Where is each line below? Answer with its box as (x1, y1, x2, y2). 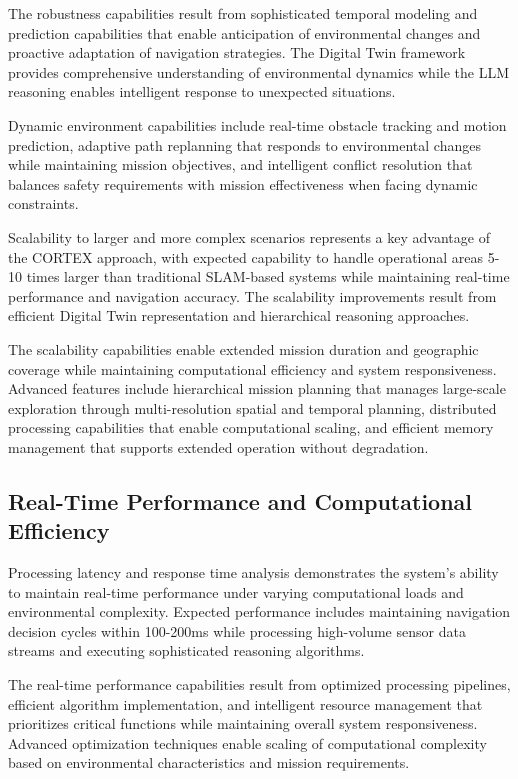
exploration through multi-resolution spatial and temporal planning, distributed (8, 397, 497, 418)
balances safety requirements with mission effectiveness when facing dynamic (8, 173, 478, 194)
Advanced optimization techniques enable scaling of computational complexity (8, 732, 487, 753)
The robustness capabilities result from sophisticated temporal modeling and (8, 3, 478, 23)
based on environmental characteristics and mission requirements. (8, 752, 410, 773)
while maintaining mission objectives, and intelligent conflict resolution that (8, 154, 473, 175)
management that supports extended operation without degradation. (8, 436, 429, 457)
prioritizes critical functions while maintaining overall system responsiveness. (8, 713, 478, 734)
